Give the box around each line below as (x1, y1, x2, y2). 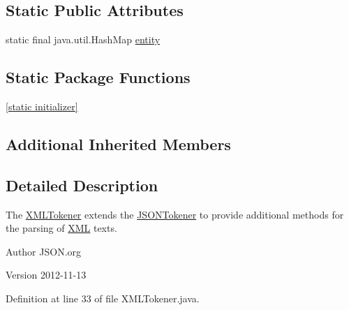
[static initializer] (6, 99, 78, 113)
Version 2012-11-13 (6, 267, 87, 282)
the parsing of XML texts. (6, 221, 117, 235)
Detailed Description (6, 174, 158, 195)
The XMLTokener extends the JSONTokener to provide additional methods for (6, 207, 344, 221)
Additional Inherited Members (6, 133, 231, 154)
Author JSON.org (6, 244, 82, 258)
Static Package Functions (6, 66, 191, 88)
